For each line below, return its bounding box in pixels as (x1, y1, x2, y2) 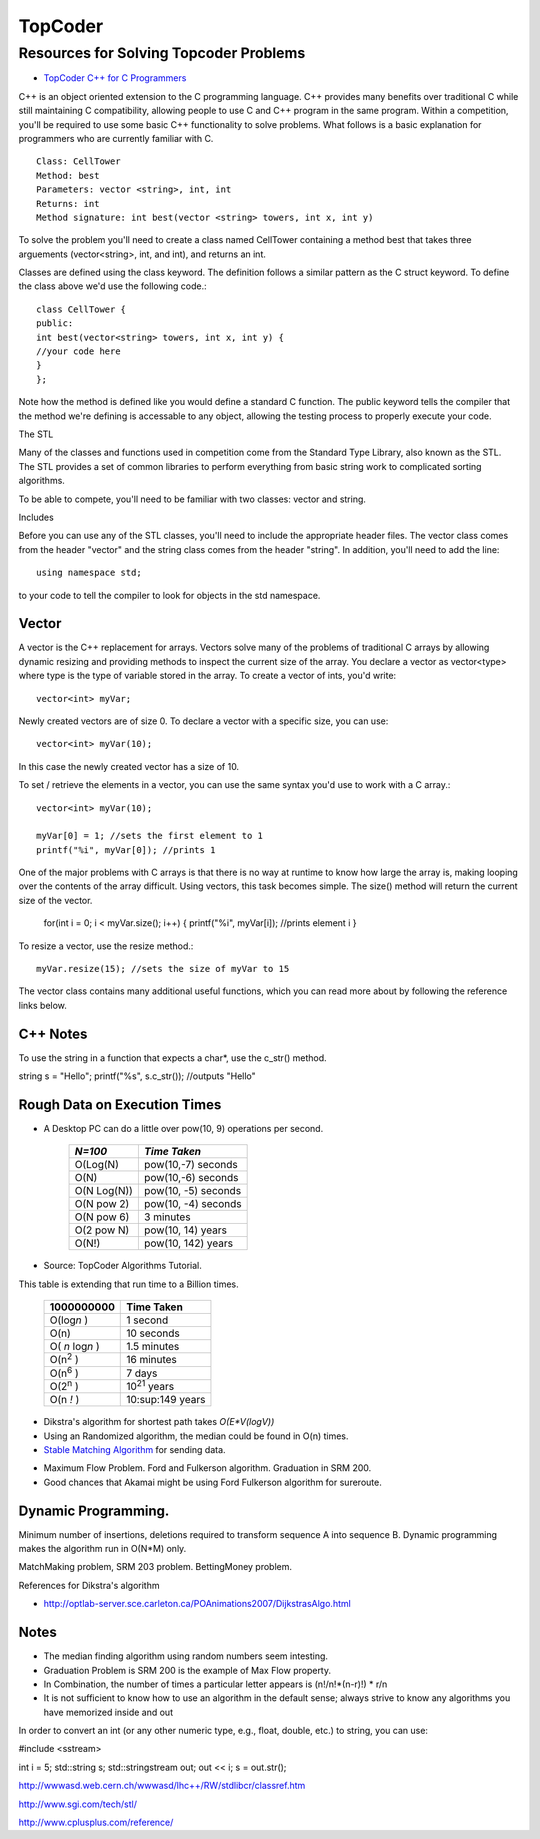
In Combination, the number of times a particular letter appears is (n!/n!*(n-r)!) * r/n (43, 1678, 388, 1690)
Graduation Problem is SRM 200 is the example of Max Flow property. (43, 1664, 332, 1676)
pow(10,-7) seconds (143, 1158, 239, 1172)
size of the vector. (18, 894, 93, 906)
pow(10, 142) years (143, 1236, 234, 1250)
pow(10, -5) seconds (143, 1184, 242, 1198)
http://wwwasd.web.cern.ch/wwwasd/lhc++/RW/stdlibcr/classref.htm (18, 1780, 306, 1792)
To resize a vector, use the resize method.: (18, 940, 194, 952)
